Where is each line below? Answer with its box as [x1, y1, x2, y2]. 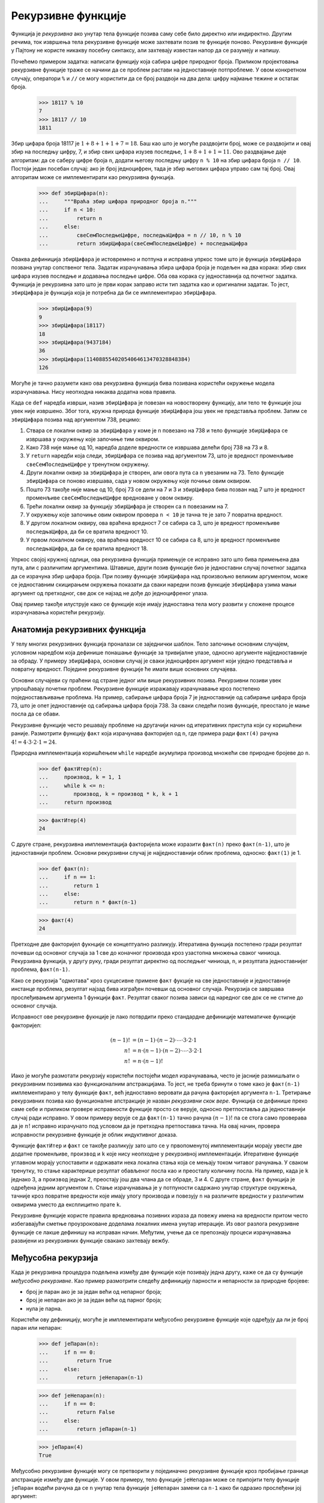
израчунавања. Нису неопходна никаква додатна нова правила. [11, 388, 176, 395]
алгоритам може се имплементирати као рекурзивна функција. [11, 173, 175, 180]
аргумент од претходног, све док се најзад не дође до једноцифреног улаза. [11, 589, 208, 596]
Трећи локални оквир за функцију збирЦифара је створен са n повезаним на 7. [26, 503, 229, 510]
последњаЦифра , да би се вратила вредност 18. [26, 545, 148, 552]
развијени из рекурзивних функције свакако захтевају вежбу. [11, 1237, 170, 1244]
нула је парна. [26, 1305, 62, 1312]
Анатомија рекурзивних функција [11, 625, 146, 635]
